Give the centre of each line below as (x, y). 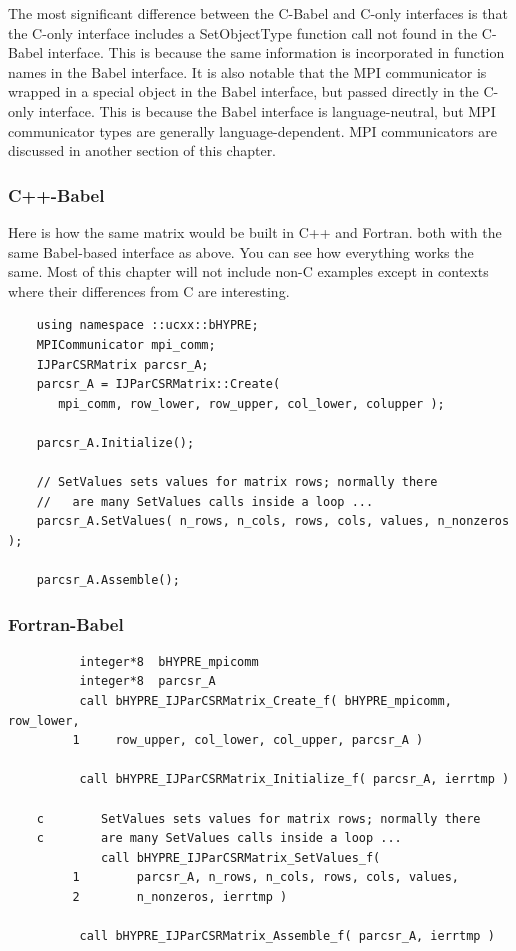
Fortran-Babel (66, 623)
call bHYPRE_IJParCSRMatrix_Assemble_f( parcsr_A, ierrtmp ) (287, 936)
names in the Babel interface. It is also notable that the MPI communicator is (247, 71)
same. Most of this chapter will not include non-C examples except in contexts (248, 271)
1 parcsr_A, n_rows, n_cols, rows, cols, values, (266, 877)
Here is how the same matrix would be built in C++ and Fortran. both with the (255, 231)
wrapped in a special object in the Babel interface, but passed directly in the (243, 91)
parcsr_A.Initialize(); (115, 442)
